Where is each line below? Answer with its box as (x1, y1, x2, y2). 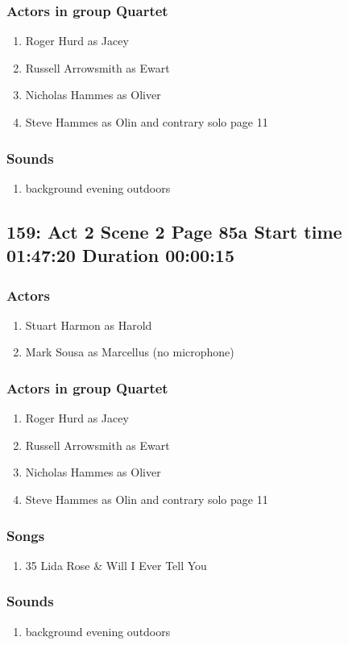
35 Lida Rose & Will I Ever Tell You (25, 556, 207, 573)
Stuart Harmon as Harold (25, 316, 152, 333)
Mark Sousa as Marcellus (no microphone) (25, 343, 234, 360)
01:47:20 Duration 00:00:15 (6, 243, 234, 268)
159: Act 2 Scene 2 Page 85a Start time (6, 218, 342, 243)
